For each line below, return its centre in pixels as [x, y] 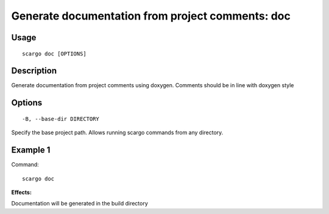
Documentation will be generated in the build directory [80, 204]
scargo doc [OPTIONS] [54, 54]
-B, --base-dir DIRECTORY [61, 119]
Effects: [21, 192]
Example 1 [31, 150]
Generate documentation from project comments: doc [151, 16]
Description [34, 71]
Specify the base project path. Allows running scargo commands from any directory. [117, 133]
